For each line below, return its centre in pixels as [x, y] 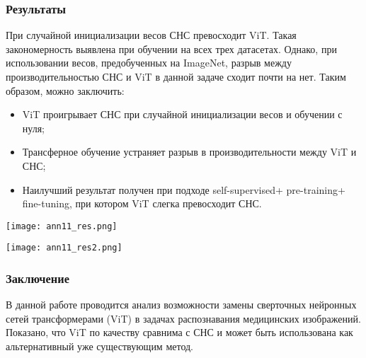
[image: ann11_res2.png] [64, 248]
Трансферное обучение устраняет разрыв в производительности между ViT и [189, 152]
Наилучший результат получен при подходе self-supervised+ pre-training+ [184, 189]
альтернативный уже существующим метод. [100, 346]
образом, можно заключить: [65, 90]
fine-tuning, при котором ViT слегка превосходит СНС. [142, 203]
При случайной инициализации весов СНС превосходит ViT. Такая [151, 35]
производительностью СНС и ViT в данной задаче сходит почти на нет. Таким [176, 76]
